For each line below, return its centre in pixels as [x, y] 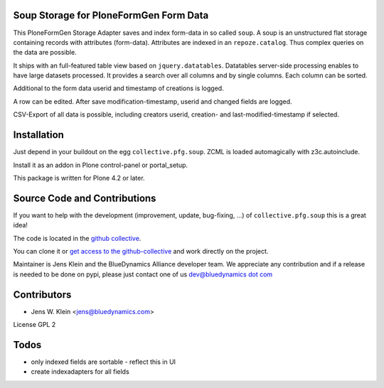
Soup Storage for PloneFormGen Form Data [111, 15]
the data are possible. [45, 53]
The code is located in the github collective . [77, 238]
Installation [38, 135]
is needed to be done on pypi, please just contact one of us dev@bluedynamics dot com [143, 274]
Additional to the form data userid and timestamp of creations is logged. [118, 88]
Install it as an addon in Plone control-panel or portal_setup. [101, 165]
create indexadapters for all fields [80, 372]
